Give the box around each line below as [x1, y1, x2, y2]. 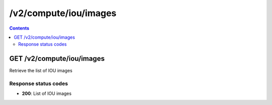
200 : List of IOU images [22, 90, 72, 96]
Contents [9, 25, 30, 31]
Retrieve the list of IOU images [9, 68, 73, 74]
